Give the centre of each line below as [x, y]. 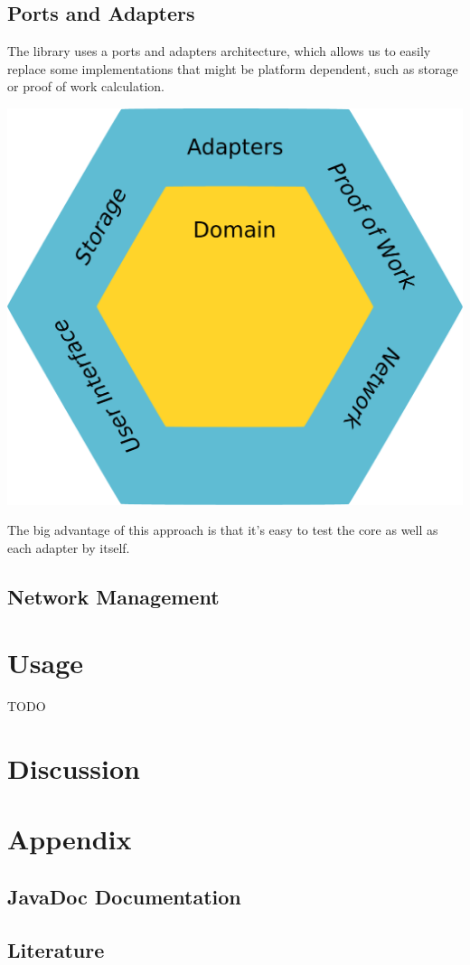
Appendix [70, 839]
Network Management [113, 596]
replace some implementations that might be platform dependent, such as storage [233, 68]
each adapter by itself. [69, 547]
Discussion [74, 768]
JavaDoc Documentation [124, 896]
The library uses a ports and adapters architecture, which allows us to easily [219, 51]
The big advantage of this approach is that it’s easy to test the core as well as [223, 530]
